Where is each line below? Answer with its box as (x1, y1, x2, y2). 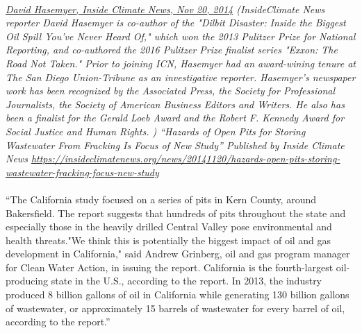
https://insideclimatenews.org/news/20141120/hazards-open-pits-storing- (31, 151, 340, 166)
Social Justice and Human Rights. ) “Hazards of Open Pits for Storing (6, 123, 306, 138)
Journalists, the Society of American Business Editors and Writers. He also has (6, 96, 345, 111)
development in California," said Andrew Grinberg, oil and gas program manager (6, 246, 350, 261)
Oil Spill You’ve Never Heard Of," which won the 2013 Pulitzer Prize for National (6, 28, 356, 43)
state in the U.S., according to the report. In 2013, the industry (51, 273, 322, 288)
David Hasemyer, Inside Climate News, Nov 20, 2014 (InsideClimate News (6, 1, 325, 16)
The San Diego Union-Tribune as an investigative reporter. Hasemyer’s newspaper (6, 69, 356, 84)
